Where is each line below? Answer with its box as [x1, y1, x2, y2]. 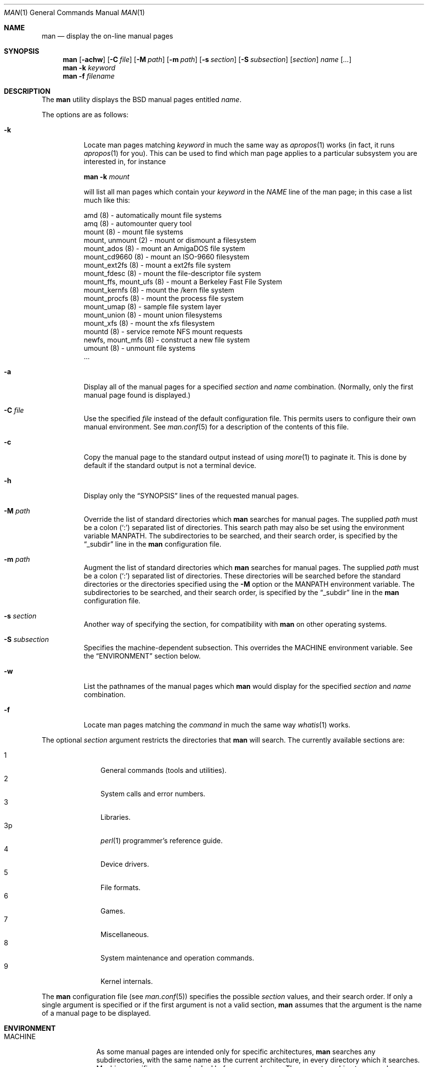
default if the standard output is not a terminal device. [84, 461, 257, 469]
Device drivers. [100, 860, 149, 868]
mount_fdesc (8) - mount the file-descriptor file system [84, 269, 261, 277]
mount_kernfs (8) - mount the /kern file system [84, 286, 235, 294]
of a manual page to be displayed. [42, 1009, 151, 1017]
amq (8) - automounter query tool [84, 219, 192, 228]
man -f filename [63, 72, 115, 80]
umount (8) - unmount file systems [84, 344, 195, 352]
